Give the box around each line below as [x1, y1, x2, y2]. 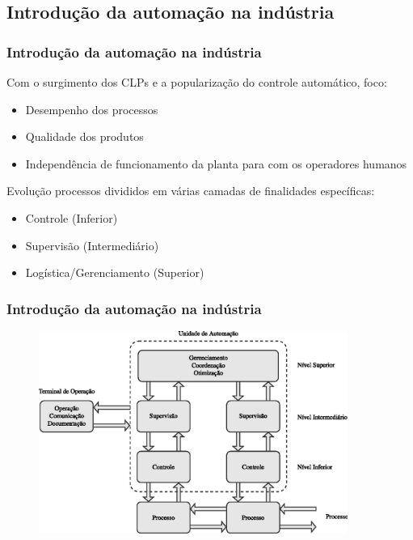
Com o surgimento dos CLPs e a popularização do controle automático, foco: [6, 74, 387, 90]
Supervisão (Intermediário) [25, 236, 159, 253]
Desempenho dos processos [25, 100, 158, 117]
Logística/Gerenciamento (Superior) [25, 264, 204, 281]
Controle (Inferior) [25, 209, 118, 226]
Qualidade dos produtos [25, 128, 144, 145]
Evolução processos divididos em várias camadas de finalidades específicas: [6, 182, 375, 199]
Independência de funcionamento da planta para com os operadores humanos [25, 155, 407, 172]
